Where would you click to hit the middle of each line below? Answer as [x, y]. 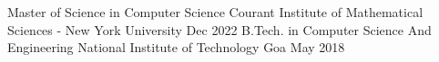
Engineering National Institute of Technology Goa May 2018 [176, 47]
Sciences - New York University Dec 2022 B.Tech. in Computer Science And [219, 29]
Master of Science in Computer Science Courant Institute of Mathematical [215, 12]
